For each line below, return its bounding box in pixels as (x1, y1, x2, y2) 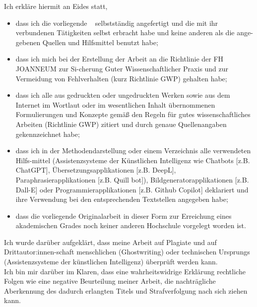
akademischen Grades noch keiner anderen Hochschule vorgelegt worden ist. (15, 220, 246, 231)
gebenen (15, 37, 41, 47)
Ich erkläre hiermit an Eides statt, (4, 1, 108, 11)
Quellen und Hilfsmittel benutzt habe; (42, 37, 158, 47)
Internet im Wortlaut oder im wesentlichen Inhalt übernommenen (15, 99, 215, 110)
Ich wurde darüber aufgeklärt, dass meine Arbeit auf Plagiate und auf (4, 237, 217, 247)
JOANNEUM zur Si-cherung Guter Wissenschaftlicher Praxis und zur (15, 63, 229, 73)
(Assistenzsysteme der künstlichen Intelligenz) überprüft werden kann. (4, 256, 218, 267)
